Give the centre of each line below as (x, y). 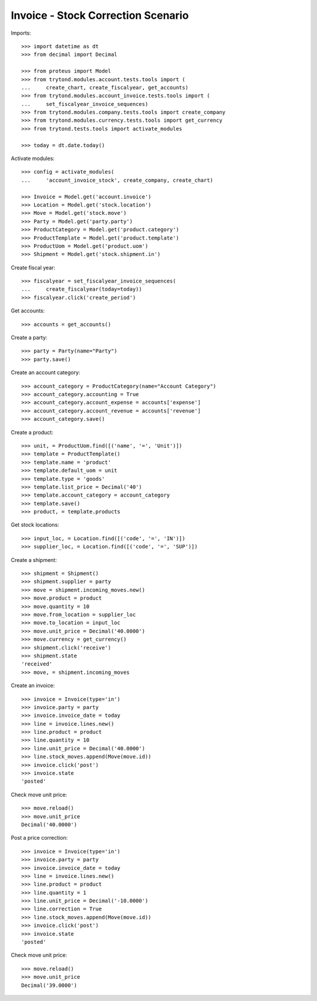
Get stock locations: (35, 525)
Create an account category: (45, 373)
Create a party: (29, 338)
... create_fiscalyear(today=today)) (82, 289)
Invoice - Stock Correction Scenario (100, 15)
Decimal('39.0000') (49, 985)
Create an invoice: (33, 686)
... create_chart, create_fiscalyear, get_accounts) (105, 87)
